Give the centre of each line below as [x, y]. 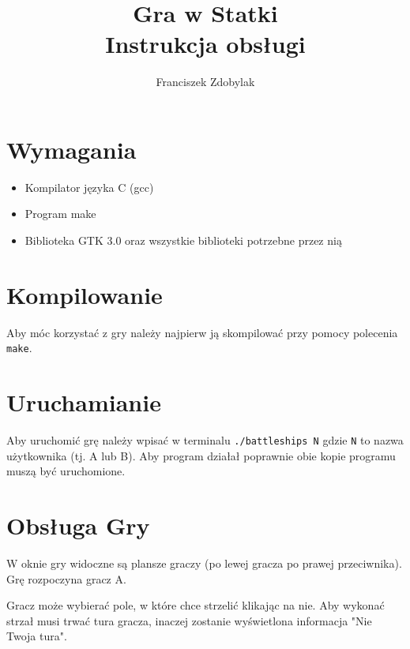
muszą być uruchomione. [66, 471]
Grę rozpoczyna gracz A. [66, 578]
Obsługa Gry [78, 525]
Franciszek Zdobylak [205, 82]
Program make [60, 214]
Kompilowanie [85, 294]
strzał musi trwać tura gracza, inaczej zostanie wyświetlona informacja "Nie [189, 620]
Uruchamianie [84, 402]
